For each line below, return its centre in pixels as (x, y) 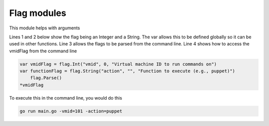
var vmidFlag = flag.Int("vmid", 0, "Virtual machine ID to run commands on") (118, 64)
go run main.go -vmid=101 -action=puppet (71, 111)
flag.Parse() (46, 78)
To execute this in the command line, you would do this (66, 98)
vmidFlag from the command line (43, 51)
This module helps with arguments (45, 28)
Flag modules (38, 13)
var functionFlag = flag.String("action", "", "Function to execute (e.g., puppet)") (127, 71)
